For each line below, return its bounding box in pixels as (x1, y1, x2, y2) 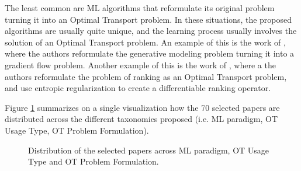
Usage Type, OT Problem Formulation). (5, 124, 149, 136)
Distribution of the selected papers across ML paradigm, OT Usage (28, 144, 269, 156)
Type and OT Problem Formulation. (28, 155, 159, 167)
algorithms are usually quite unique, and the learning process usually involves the (5, 25, 297, 37)
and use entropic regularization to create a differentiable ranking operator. (5, 82, 271, 94)
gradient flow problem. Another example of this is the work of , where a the (5, 58, 276, 71)
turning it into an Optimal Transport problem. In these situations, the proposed (5, 13, 292, 25)
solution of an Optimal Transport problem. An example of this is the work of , (5, 36, 286, 48)
